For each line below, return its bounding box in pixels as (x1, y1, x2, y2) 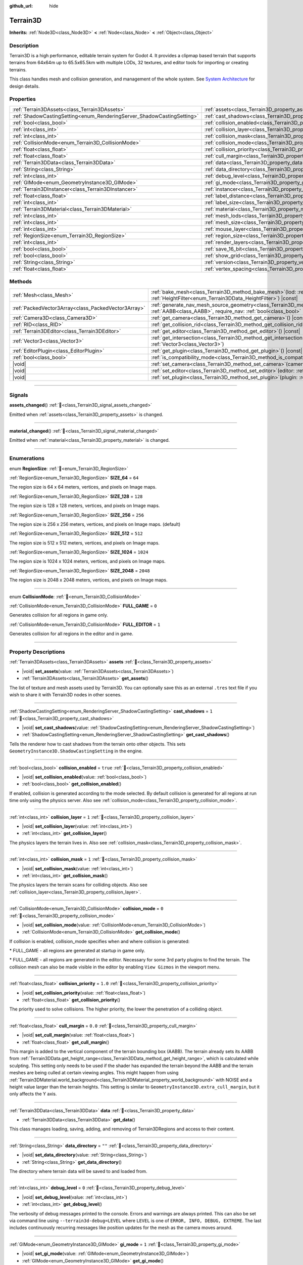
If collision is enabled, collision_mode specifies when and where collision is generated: (9, 938, 190, 944)
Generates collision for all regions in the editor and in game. (9, 630, 134, 637)
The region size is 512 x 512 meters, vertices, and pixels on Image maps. (9, 539, 160, 546)
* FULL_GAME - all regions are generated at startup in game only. (9, 948, 145, 954)
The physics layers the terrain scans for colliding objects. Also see (9, 882, 147, 888)
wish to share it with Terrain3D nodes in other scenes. (9, 691, 122, 698)
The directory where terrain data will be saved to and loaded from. (9, 1168, 147, 1174)
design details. (9, 83, 40, 89)
